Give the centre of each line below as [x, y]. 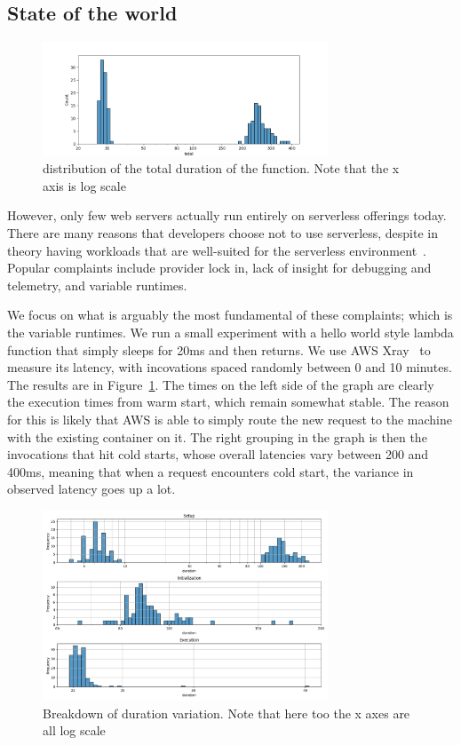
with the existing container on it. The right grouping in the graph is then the [217, 436]
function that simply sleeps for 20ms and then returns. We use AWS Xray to [219, 349]
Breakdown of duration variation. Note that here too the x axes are [227, 713]
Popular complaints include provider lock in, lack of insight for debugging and [219, 268]
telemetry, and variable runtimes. [97, 285]
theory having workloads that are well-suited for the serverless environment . [217, 250]
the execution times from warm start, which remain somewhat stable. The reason [228, 402]
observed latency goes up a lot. [91, 489]
